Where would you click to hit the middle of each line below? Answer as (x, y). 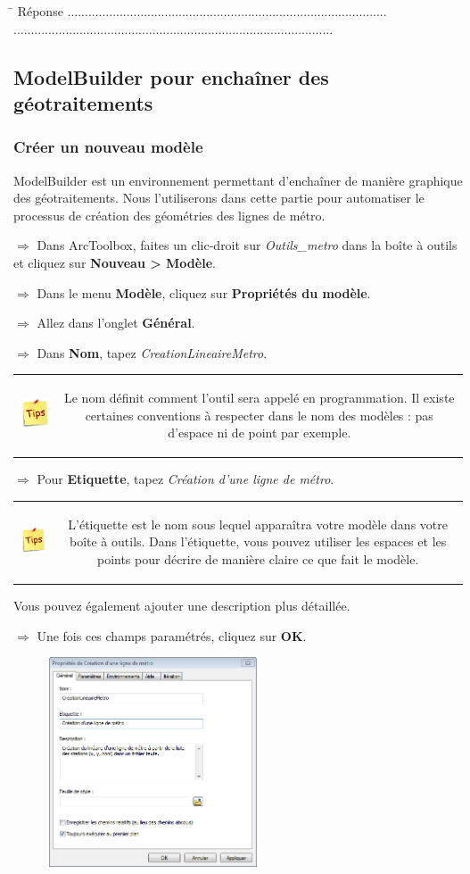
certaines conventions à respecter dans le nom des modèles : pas (259, 415)
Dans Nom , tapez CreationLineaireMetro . (152, 352)
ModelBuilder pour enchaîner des (171, 76)
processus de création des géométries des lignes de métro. (169, 215)
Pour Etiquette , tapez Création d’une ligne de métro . (186, 479)
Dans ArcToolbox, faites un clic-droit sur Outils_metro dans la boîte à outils (247, 245)
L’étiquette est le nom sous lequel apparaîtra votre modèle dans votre (258, 524)
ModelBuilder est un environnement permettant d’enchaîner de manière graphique (238, 180)
